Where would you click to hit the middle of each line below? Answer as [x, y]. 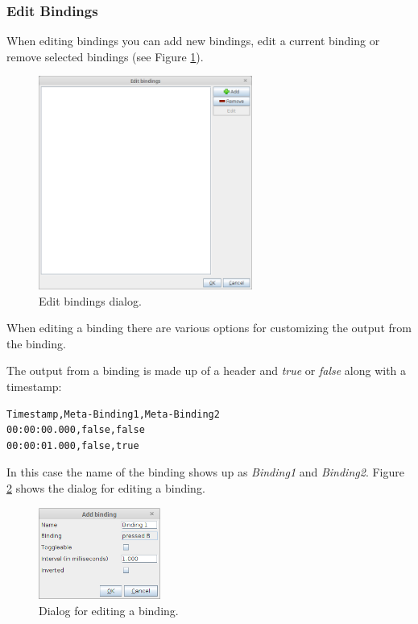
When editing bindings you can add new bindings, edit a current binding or [193, 41]
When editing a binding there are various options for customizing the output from [209, 328]
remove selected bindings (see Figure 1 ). [105, 56]
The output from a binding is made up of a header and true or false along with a [207, 370]
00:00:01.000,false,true [73, 445]
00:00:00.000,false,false [76, 430]
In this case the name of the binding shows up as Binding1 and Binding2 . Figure [205, 472]
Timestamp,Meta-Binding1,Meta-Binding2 [113, 414]
